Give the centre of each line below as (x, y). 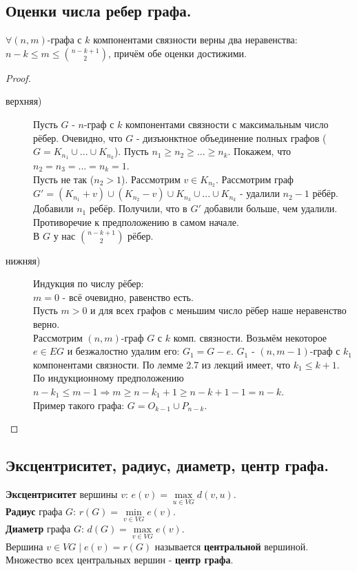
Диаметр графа (38, 529)
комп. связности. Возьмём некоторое (250, 337)
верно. (47, 324)
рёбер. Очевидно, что (78, 137)
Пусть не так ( (64, 179)
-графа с (64, 40)
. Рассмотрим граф (254, 179)
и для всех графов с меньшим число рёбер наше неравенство (218, 310)
